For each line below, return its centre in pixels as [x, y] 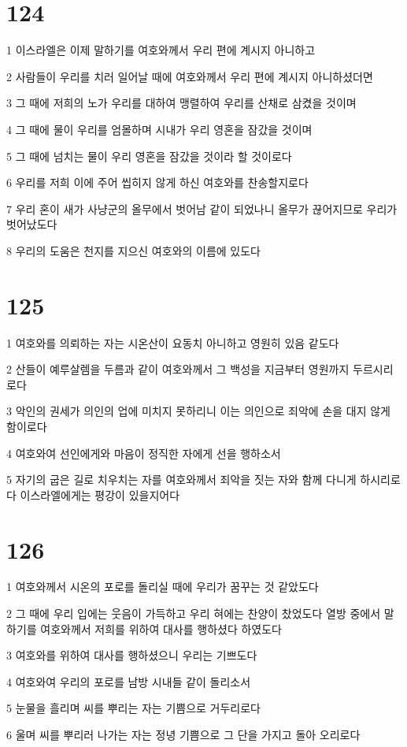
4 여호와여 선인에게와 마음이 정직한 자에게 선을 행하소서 [144, 453]
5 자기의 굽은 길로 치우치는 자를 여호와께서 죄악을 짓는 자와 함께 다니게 [181, 479]
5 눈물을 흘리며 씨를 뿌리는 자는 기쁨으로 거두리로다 [133, 708]
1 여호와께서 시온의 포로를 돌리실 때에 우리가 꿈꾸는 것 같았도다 [163, 587]
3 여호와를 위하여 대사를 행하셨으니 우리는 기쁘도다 [132, 655]
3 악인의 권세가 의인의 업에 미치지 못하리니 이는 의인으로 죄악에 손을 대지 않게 [198, 411]
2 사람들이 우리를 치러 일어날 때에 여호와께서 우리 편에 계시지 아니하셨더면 [190, 76]
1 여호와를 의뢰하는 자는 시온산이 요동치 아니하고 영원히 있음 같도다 [173, 342]
